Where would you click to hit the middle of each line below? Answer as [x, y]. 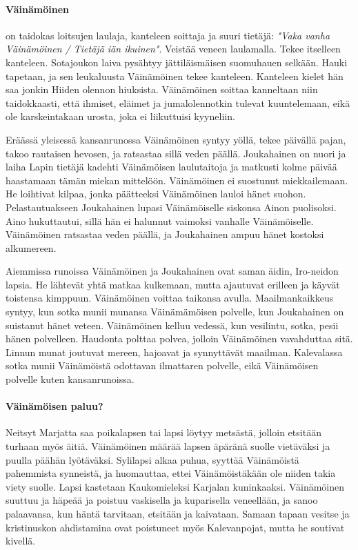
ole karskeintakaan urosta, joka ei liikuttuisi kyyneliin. [120, 116]
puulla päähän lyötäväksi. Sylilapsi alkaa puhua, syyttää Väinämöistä [152, 459]
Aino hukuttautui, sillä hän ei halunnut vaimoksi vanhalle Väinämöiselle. [160, 220]
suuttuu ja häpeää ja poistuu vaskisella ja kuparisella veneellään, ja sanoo [162, 500]
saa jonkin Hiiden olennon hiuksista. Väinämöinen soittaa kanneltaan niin [162, 89]
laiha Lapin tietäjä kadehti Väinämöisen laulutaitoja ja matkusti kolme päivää [171, 167]
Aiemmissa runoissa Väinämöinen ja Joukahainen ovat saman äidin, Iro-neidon [172, 271]
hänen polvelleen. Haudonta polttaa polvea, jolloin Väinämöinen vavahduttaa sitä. [179, 338]
